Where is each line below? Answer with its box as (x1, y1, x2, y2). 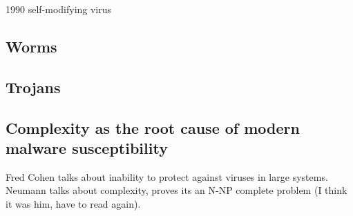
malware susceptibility (6, 137, 168, 158)
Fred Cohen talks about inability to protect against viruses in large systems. (6, 169, 328, 184)
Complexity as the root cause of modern (6, 117, 300, 138)
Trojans (6, 76, 61, 97)
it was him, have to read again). (6, 196, 141, 210)
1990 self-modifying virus (6, 2, 112, 16)
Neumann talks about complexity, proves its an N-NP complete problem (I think (6, 183, 347, 197)
